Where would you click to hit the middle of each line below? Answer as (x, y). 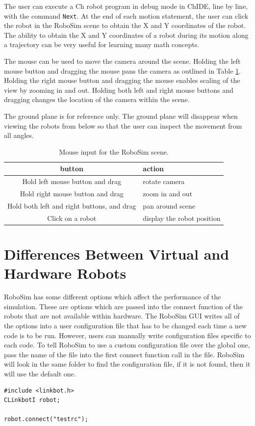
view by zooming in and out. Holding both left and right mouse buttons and (119, 90)
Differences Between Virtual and (117, 254)
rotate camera (164, 181)
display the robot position (182, 218)
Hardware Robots (65, 273)
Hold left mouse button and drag (72, 181)
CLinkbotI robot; (32, 400)
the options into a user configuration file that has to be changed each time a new (125, 325)
